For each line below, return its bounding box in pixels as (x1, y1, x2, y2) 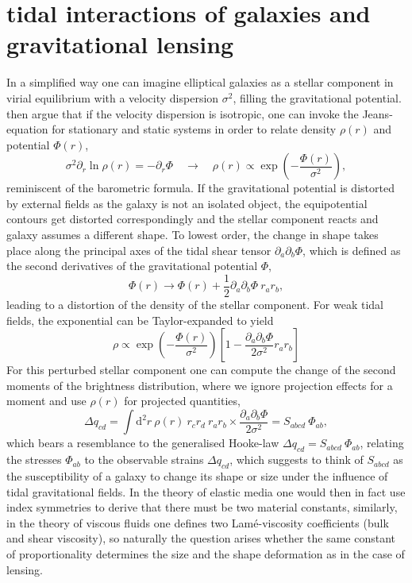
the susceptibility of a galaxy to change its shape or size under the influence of (6, 467, 388, 484)
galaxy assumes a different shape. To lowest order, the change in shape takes (6, 226, 379, 243)
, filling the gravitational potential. (233, 89, 402, 106)
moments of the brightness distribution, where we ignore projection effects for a (6, 376, 393, 393)
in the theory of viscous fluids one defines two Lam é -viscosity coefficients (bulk (6, 514, 389, 531)
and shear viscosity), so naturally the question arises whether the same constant (6, 530, 396, 546)
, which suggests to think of (229, 451, 364, 468)
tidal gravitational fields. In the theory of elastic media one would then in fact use (6, 483, 406, 500)
